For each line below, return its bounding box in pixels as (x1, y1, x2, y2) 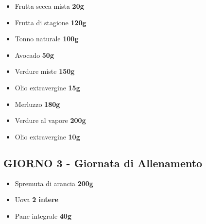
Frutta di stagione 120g (15, 17, 86, 27)
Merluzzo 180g (15, 99, 60, 109)
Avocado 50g (15, 50, 54, 60)
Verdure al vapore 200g (15, 115, 86, 125)
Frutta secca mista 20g (15, 1, 84, 11)
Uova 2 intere (15, 194, 59, 205)
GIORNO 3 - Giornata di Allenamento (3, 155, 203, 170)
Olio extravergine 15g (15, 82, 80, 92)
